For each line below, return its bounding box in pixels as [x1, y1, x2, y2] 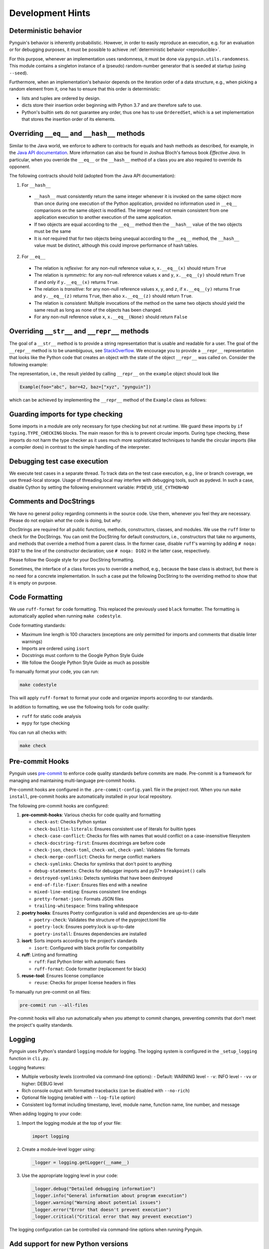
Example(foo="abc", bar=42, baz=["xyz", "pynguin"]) [19, 384, 151, 390]
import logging [32, 1133, 69, 1139]
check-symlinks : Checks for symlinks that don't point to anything [34, 861, 172, 867]
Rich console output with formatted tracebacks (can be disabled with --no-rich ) [21, 1088, 190, 1094]
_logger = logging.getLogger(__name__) [32, 1160, 130, 1165]
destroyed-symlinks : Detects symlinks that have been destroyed [34, 875, 173, 881]
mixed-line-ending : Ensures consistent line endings [34, 889, 147, 895]
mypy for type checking [21, 720, 70, 726]
